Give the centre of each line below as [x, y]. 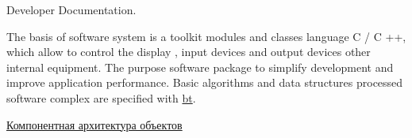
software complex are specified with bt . [101, 97]
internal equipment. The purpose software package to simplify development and [200, 67]
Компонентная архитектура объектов [94, 124]
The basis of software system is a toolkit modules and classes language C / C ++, [206, 36]
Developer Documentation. [71, 9]
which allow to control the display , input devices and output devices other [189, 52]
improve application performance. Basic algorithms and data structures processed [205, 82]
